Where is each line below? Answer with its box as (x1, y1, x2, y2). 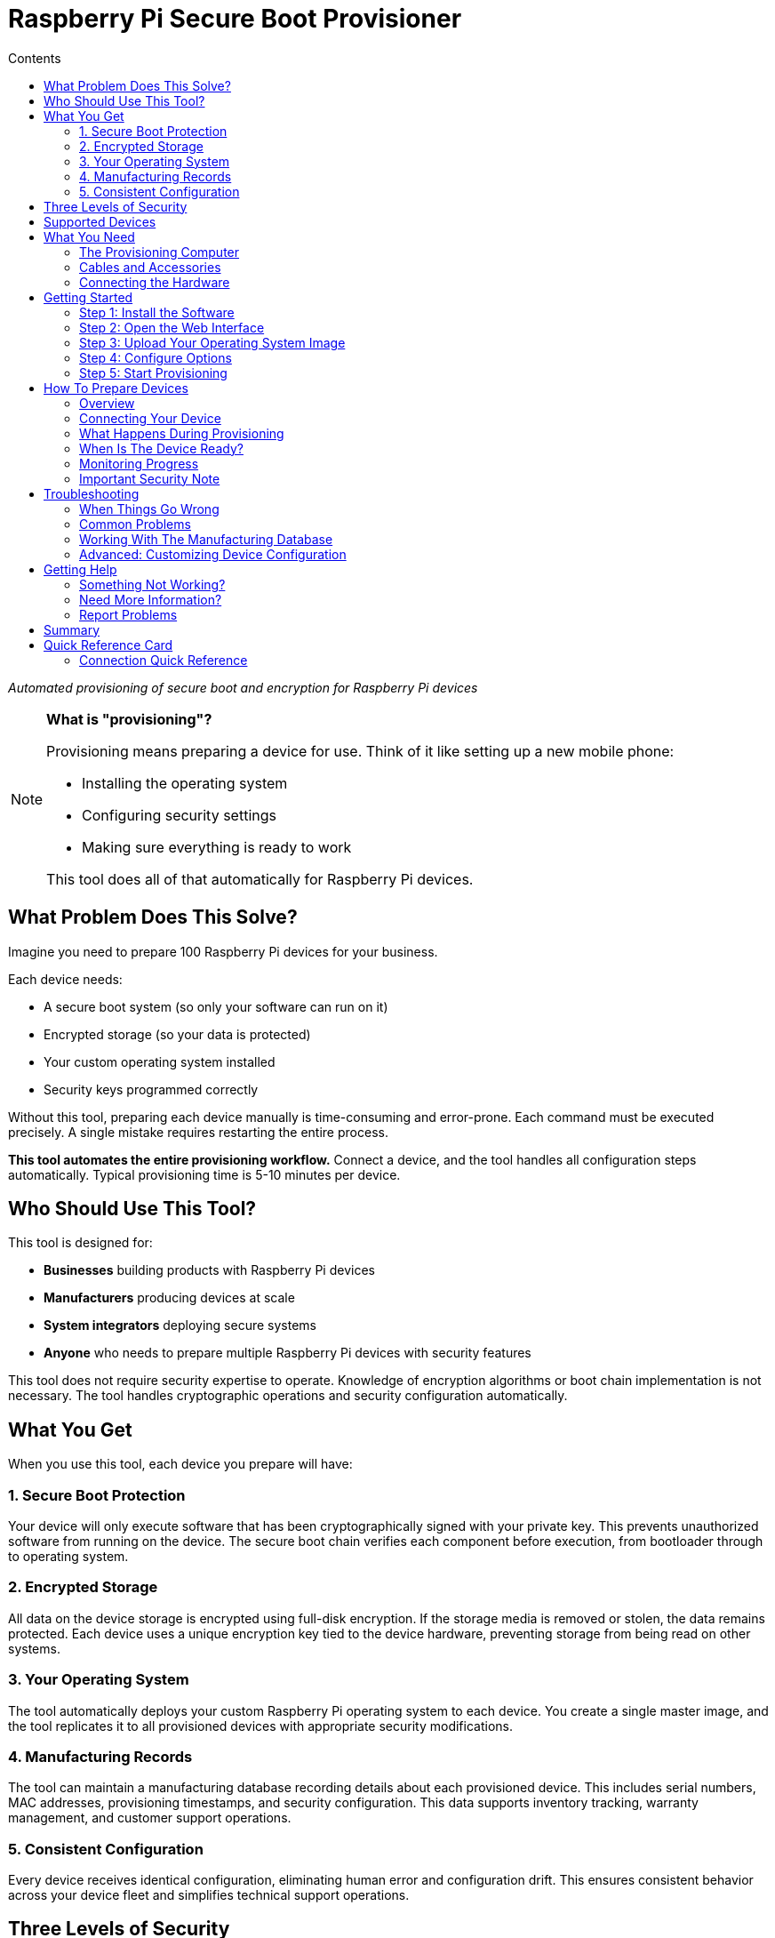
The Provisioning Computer (79, 244, 240, 260)
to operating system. (8, 1549, 129, 1565)
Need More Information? (79, 591, 222, 607)
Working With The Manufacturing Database (79, 531, 333, 547)
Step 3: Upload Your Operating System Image (79, 334, 346, 350)
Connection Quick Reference (79, 652, 248, 668)
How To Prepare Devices (44, 380, 188, 396)
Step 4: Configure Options (79, 349, 232, 365)
